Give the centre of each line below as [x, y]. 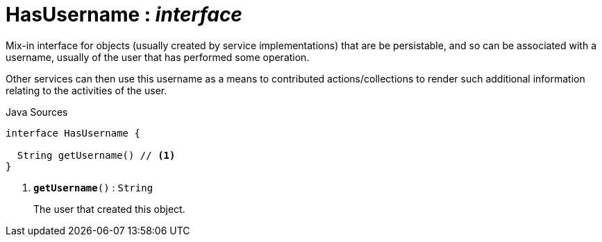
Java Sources [37, 112]
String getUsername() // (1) [96, 155]
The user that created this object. [109, 209]
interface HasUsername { [73, 133]
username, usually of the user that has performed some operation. [158, 57]
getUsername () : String [93, 187]
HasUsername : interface [124, 15]
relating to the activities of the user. [86, 90]
